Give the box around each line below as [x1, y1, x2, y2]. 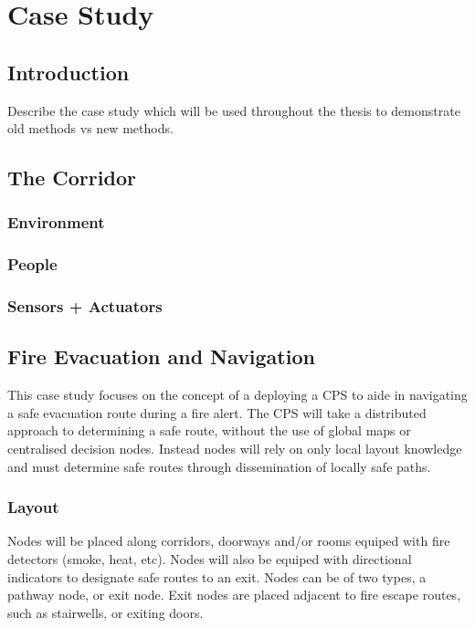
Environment [7, 211, 105, 234]
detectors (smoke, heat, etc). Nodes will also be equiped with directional [7, 549, 412, 569]
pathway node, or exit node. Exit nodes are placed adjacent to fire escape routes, [7, 585, 461, 604]
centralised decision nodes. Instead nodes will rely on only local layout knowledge [7, 439, 462, 458]
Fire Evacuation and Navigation [7, 342, 315, 371]
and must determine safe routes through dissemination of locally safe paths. [7, 456, 431, 476]
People [7, 253, 58, 276]
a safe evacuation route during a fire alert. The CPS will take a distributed [7, 403, 427, 422]
